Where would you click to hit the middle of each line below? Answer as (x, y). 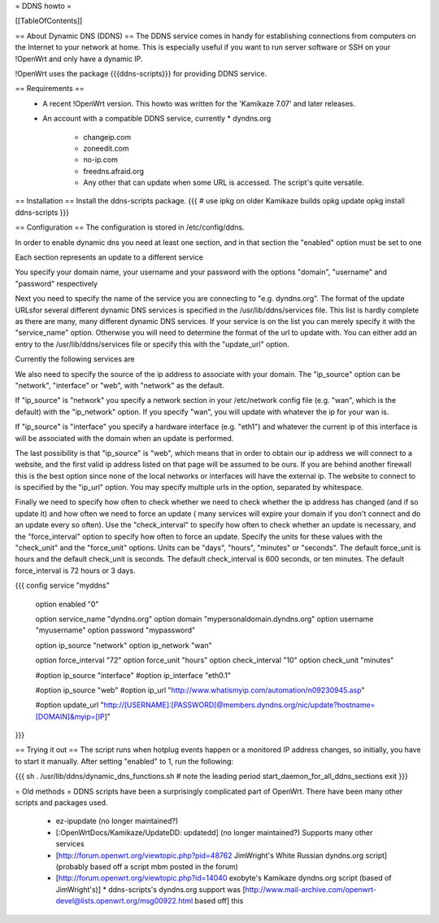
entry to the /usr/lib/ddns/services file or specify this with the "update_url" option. (152, 344)
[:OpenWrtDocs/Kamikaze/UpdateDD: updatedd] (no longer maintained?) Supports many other (214, 832)
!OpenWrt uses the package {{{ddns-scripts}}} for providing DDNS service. (141, 73)
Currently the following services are (75, 359)
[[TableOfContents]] (49, 21)
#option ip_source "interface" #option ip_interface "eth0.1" (133, 675)
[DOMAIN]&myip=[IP (70, 716)
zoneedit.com (106, 148)
